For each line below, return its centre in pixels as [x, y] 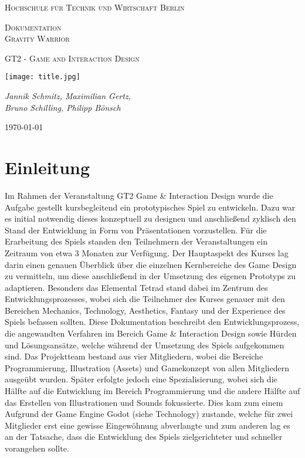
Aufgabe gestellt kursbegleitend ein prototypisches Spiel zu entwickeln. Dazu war [150, 207]
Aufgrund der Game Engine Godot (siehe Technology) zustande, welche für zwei [149, 414]
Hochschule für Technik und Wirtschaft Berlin [95, 7]
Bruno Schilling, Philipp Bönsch [63, 107]
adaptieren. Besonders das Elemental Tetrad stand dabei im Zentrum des [136, 287]
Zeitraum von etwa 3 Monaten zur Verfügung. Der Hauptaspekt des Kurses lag [147, 252]
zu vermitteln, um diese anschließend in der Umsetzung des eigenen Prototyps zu [150, 276]
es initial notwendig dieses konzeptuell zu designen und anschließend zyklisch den [150, 218]
